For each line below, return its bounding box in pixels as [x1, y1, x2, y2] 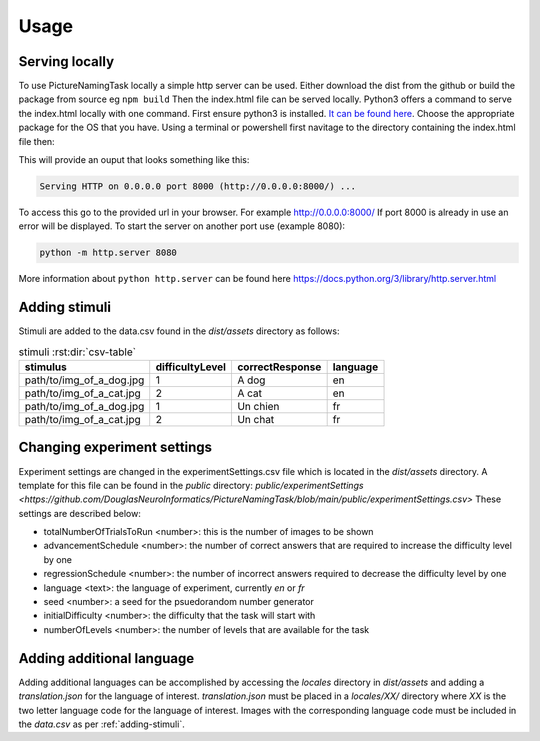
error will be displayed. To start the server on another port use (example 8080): [18, 220, 345, 232]
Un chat [236, 413, 275, 427]
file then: [18, 135, 55, 147]
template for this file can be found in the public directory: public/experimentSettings [18, 479, 364, 491]
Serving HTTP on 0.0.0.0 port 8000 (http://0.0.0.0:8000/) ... [39, 181, 357, 192]
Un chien [236, 400, 280, 414]
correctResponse [236, 360, 322, 374]
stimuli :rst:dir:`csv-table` [18, 345, 137, 359]
